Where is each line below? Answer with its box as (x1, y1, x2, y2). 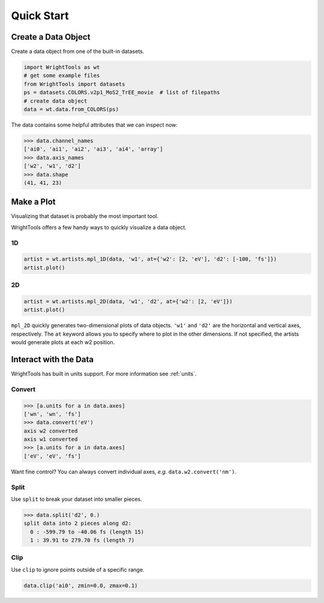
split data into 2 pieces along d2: (23, 520, 132, 527)
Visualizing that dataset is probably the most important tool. (11, 213, 159, 220)
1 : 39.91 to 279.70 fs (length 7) (30, 537, 135, 544)
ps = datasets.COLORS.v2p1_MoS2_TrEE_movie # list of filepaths (23, 89, 220, 96)
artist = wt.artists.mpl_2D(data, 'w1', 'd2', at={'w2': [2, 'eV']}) (23, 298, 233, 305)
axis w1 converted (23, 436, 78, 443)
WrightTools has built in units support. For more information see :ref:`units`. (11, 370, 197, 377)
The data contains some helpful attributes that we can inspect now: (11, 121, 178, 129)
